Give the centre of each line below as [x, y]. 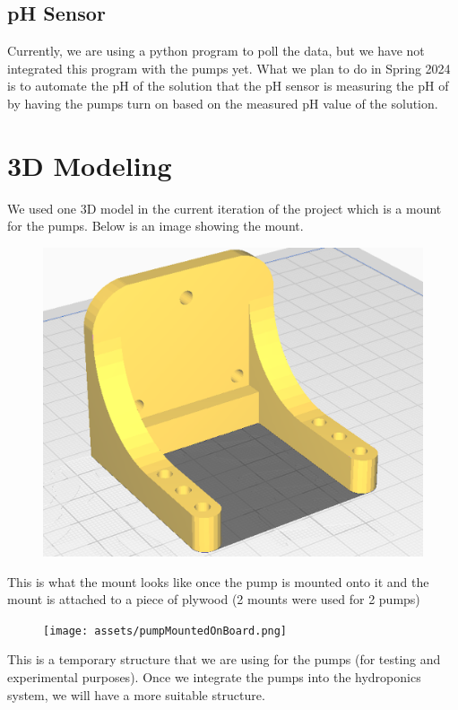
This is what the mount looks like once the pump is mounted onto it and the [218, 581]
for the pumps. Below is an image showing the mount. [156, 226]
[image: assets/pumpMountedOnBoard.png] [165, 631]
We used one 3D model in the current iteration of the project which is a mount [225, 208]
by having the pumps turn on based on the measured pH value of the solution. [223, 103]
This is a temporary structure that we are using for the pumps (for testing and [224, 659]
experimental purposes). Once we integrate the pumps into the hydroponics [214, 677]
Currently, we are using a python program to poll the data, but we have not [216, 51]
